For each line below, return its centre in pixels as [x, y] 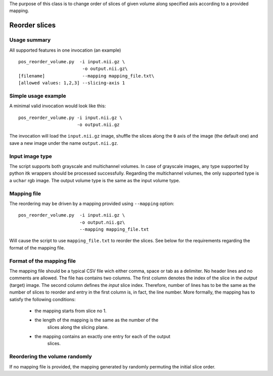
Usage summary [30, 40]
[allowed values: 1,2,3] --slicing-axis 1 [72, 83]
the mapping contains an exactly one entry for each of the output [102, 337]
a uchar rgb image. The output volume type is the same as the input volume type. [95, 180]
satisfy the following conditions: [42, 299]
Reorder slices [33, 25]
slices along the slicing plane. [78, 327]
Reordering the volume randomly [51, 357]
